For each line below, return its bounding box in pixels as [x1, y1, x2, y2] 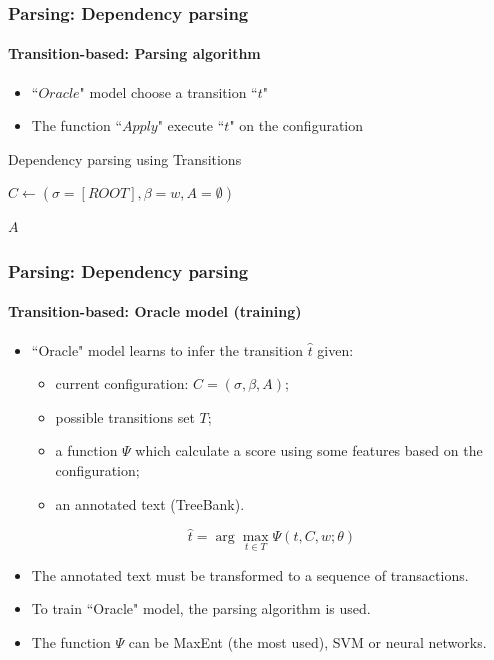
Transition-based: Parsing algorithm [8, 43, 261, 64]
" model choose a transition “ [79, 81, 258, 102]
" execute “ [157, 115, 225, 136]
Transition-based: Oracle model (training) [8, 301, 302, 322]
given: [317, 339, 354, 360]
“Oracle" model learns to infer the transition [31, 339, 303, 360]
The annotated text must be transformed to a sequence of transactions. [31, 564, 469, 585]
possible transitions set [55, 406, 195, 427]
